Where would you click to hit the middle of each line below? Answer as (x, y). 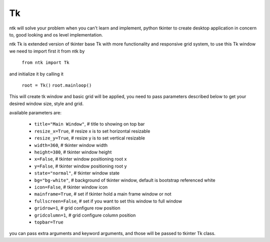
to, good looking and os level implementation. (56, 34)
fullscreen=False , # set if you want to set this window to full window (108, 201)
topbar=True (49, 222)
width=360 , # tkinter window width (71, 145)
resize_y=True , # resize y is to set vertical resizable (89, 138)
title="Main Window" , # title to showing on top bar (89, 124)
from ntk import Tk (45, 63)
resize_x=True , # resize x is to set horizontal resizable (92, 131)
